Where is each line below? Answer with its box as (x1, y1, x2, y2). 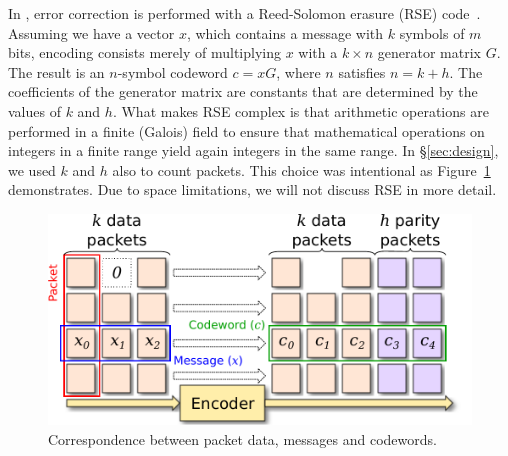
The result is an (8, 61, 105, 82)
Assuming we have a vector (8, 22, 175, 43)
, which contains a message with (186, 22, 384, 43)
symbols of (399, 22, 465, 43)
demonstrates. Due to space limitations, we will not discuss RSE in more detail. (8, 179, 497, 200)
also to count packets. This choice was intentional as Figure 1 (112, 159, 491, 180)
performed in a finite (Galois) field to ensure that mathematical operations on (8, 120, 485, 141)
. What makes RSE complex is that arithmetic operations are (112, 100, 489, 121)
